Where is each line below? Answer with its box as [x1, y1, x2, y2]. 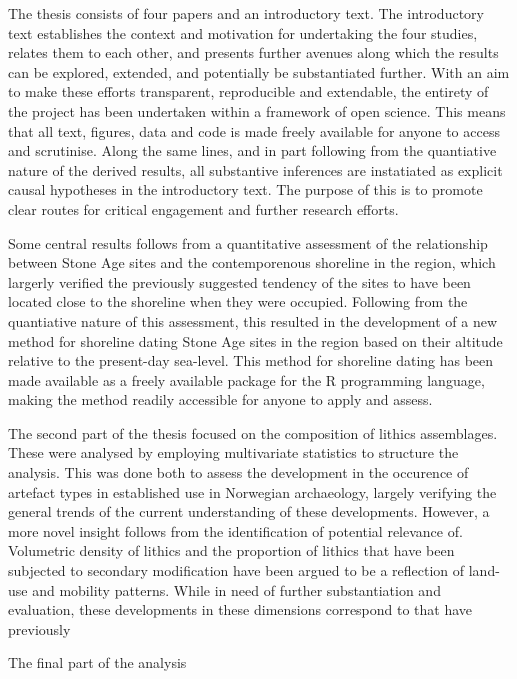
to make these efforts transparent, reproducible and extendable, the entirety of [8, 81, 489, 102]
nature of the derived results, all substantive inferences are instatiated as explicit [8, 159, 503, 180]
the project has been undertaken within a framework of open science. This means [8, 100, 506, 121]
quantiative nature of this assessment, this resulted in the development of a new [8, 310, 498, 331]
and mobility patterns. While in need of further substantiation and [32, 579, 441, 600]
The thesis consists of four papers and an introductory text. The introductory [8, 3, 484, 23]
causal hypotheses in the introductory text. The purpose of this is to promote [8, 179, 483, 200]
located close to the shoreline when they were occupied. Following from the [8, 291, 468, 312]
